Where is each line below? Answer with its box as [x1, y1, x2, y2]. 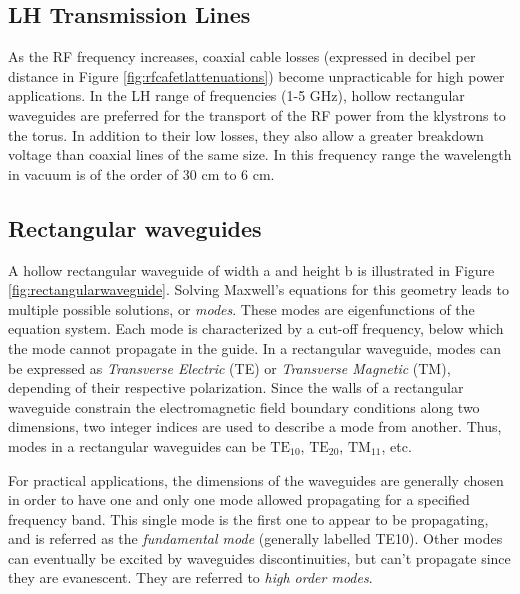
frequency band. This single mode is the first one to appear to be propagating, [8, 508, 489, 529]
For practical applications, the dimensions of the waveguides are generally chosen [8, 469, 504, 490]
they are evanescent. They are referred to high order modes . [8, 567, 373, 588]
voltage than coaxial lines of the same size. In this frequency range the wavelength [8, 144, 512, 165]
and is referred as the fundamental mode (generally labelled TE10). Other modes [8, 528, 503, 549]
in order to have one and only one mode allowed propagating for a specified [8, 489, 470, 510]
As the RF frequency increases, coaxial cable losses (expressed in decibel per [8, 46, 476, 67]
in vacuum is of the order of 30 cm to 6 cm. [8, 163, 275, 184]
